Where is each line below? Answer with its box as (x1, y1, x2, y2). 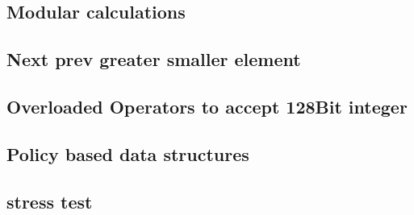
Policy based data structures (6, 141, 249, 166)
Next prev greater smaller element (6, 47, 301, 72)
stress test (6, 188, 93, 213)
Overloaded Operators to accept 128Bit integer (6, 93, 408, 118)
